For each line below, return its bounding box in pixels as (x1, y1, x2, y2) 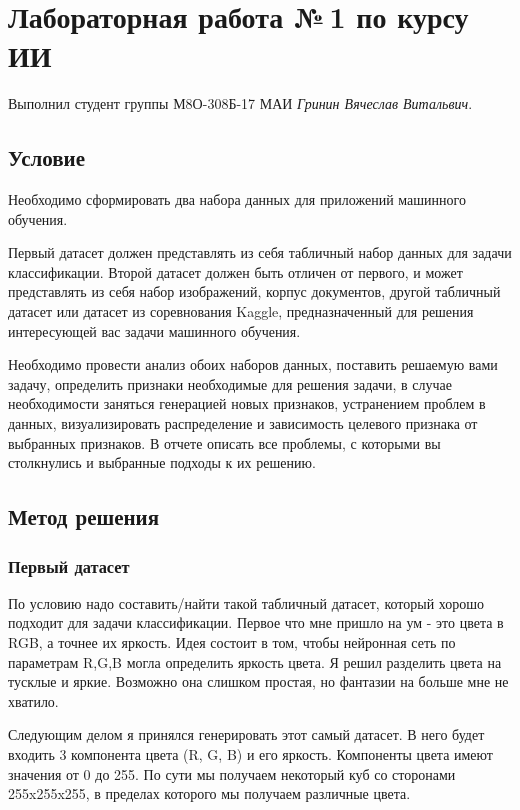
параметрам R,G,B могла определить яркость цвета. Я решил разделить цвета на (8, 651, 502, 672)
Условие (8, 142, 85, 173)
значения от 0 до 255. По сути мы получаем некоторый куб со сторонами (8, 763, 456, 784)
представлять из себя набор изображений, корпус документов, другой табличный (8, 281, 501, 302)
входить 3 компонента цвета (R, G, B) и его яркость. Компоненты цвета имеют (8, 743, 493, 764)
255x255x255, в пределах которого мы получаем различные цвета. (8, 783, 411, 804)
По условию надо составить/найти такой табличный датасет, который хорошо (8, 592, 485, 613)
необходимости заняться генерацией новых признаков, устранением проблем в (8, 393, 486, 414)
